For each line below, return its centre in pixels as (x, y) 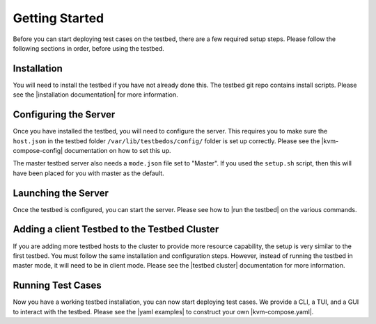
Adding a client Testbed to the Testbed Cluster (116, 229)
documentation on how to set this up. (118, 150)
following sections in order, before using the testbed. (89, 48)
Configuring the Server (64, 115)
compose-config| (38, 150)
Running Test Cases (57, 285)
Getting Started (58, 18)
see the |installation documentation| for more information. (96, 95)
